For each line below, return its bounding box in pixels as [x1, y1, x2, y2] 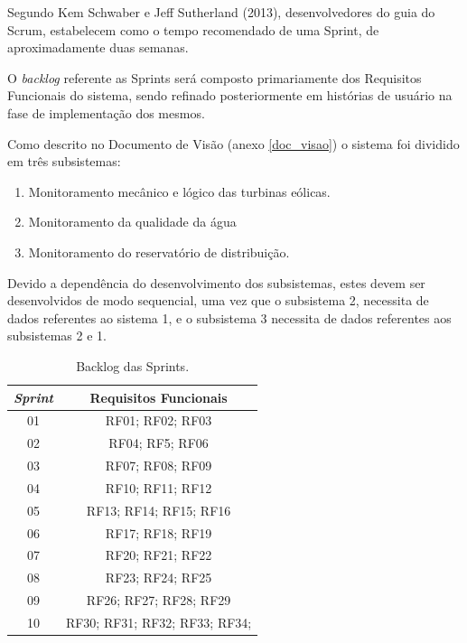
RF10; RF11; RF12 [105, 478, 212, 497]
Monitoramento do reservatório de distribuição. [28, 242, 290, 261]
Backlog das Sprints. [76, 356, 190, 375]
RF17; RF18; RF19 [105, 523, 212, 542]
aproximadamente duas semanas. [7, 38, 189, 57]
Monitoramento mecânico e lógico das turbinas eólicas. [28, 182, 331, 200]
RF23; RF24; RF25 [105, 568, 212, 587]
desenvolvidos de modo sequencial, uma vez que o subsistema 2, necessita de [7, 291, 429, 310]
